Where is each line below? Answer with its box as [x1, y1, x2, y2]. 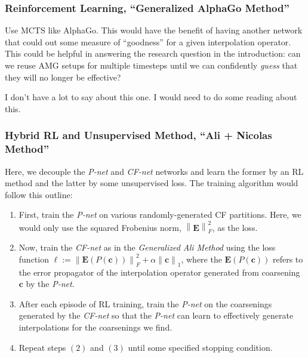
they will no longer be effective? [5, 70, 121, 83]
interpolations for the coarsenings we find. [19, 321, 173, 333]
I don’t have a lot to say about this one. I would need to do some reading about [5, 91, 297, 103]
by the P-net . [26, 277, 75, 290]
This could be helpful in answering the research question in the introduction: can [5, 47, 301, 60]
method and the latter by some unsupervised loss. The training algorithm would [5, 177, 298, 189]
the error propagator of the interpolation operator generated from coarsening [19, 266, 300, 278]
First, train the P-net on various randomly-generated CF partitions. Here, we [19, 208, 301, 221]
